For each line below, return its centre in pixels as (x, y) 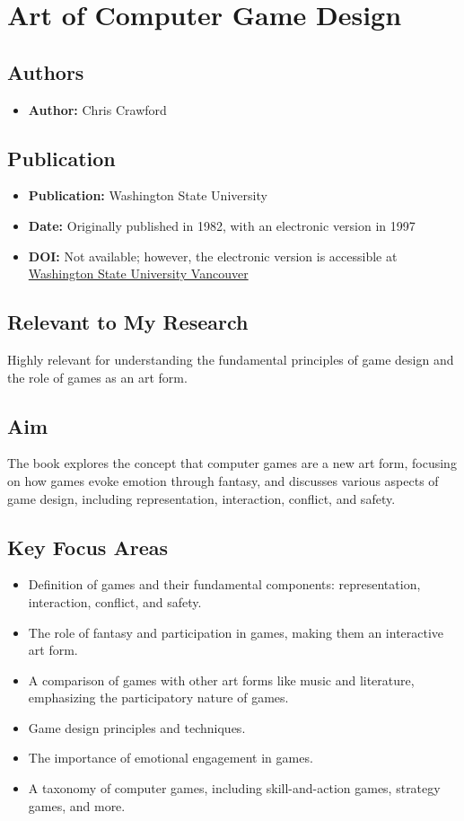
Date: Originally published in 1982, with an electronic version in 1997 (222, 225)
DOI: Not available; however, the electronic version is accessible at (213, 256)
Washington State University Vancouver (138, 274)
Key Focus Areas (88, 547)
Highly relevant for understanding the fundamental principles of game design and (231, 359)
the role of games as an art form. (97, 377)
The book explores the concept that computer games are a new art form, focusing (232, 463)
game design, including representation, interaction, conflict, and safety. (201, 498)
